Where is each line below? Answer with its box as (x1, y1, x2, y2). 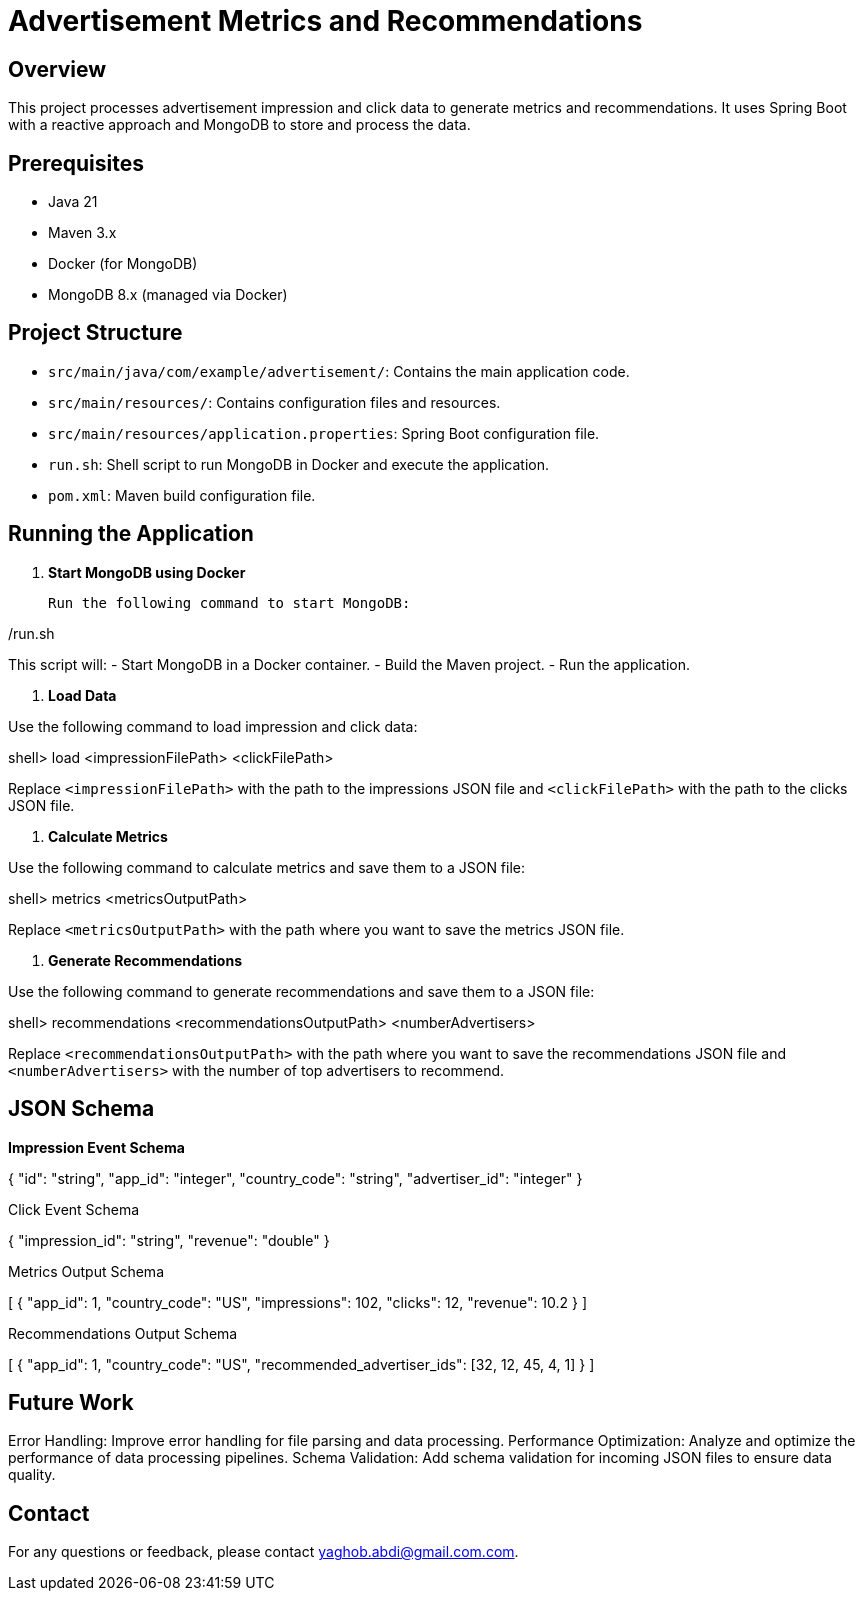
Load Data (48, 686, 117, 704)
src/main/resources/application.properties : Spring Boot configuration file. (48, 424, 600, 442)
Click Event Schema (8, 1200, 140, 1218)
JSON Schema (8, 1096, 155, 1122)
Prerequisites (8, 150, 144, 176)
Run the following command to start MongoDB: (48, 594, 411, 611)
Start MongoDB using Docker (48, 563, 246, 581)
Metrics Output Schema (8, 1262, 164, 1280)
